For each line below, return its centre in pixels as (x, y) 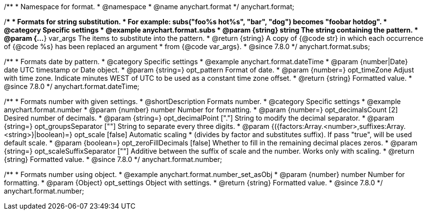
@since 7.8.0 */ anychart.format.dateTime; (72, 86)
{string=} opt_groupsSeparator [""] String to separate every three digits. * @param (137, 126)
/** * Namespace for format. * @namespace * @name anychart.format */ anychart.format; (149, 7)
